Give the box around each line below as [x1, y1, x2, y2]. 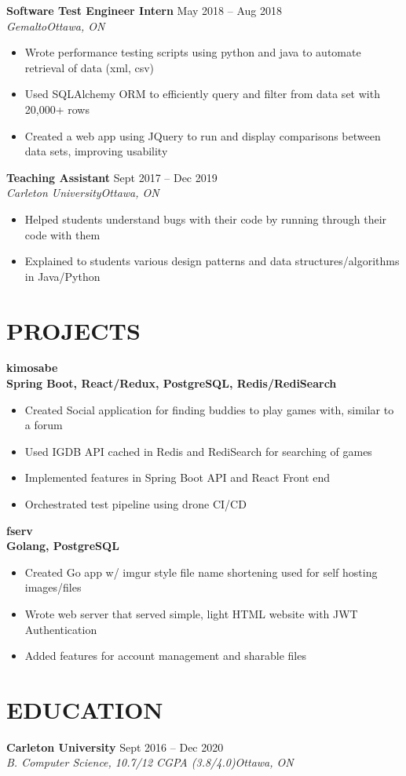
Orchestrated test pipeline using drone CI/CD [24, 496, 247, 512]
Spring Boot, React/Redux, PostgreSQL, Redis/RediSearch [6, 375, 337, 392]
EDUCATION [6, 693, 163, 725]
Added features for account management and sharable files [24, 647, 306, 664]
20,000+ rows [24, 100, 90, 117]
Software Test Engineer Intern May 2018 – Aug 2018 [6, 2, 282, 18]
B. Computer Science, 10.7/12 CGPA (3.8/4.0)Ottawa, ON [6, 754, 294, 771]
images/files [24, 579, 82, 596]
